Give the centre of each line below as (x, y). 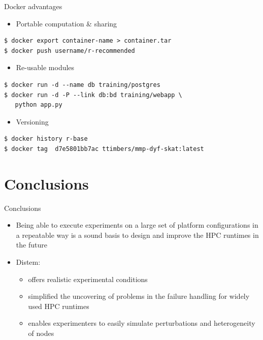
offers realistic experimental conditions (88, 279)
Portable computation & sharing (67, 23)
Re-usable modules (45, 67)
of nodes (41, 333)
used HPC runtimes (59, 306)
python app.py (39, 105)
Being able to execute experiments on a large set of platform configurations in (137, 225)
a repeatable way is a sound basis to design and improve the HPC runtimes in (137, 235)
